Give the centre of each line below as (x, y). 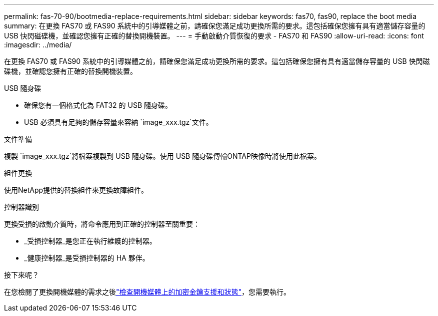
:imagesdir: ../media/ (38, 45)
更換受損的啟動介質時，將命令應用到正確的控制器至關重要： (102, 224)
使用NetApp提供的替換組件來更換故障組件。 (76, 190)
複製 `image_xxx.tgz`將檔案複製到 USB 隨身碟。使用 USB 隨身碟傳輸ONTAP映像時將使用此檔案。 (162, 156)
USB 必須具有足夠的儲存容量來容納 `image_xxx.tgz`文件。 (118, 122)
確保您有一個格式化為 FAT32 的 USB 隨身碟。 (98, 105)
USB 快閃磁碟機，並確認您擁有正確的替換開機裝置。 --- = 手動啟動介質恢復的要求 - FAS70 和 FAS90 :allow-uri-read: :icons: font (214, 36)
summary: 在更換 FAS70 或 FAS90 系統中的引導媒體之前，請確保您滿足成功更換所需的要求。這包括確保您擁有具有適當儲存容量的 (215, 26)
